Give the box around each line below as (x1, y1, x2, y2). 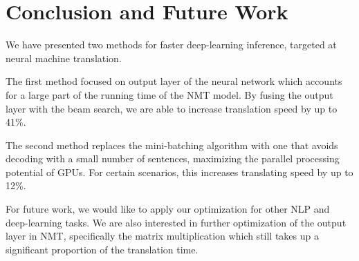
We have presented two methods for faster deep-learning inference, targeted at (6, 37, 337, 52)
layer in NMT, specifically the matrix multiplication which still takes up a (6, 229, 319, 243)
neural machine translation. (6, 50, 122, 65)
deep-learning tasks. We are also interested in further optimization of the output (6, 215, 347, 229)
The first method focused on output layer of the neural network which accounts (6, 74, 342, 88)
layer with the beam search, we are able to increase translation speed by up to (6, 101, 338, 115)
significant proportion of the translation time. (6, 242, 199, 256)
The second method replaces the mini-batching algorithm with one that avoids (6, 137, 338, 152)
